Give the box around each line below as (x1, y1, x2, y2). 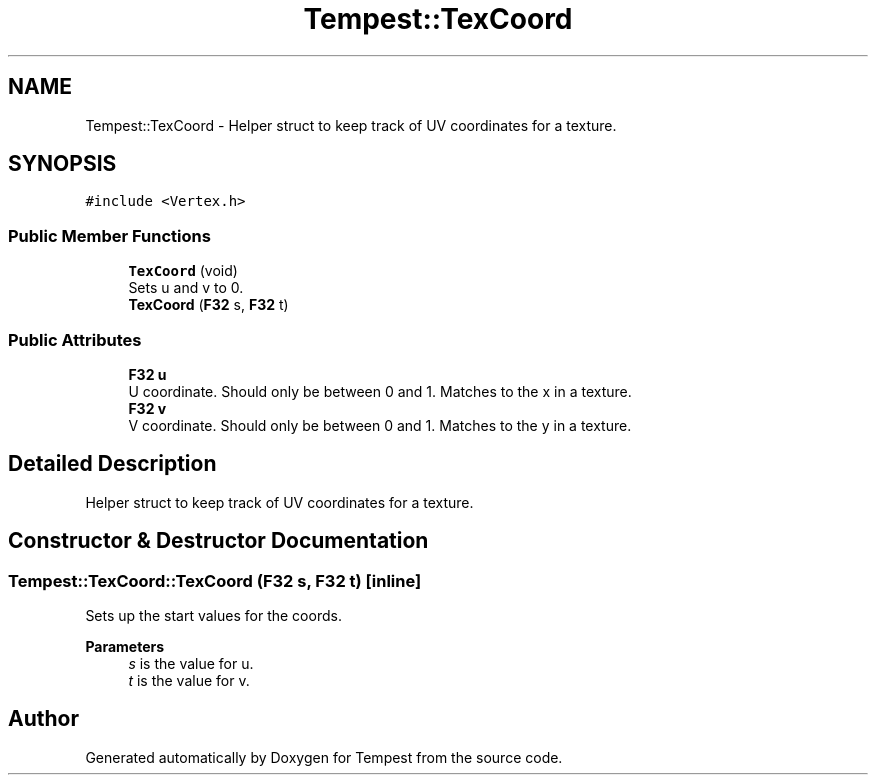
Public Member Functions (8, 225, 211, 246)
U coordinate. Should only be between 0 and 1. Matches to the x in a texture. (128, 382, 632, 400)
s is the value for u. (128, 655, 254, 672)
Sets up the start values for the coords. (85, 607, 342, 624)
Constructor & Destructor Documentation (8, 528, 429, 554)
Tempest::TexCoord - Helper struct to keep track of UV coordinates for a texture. (85, 116, 617, 134)
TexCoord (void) (128, 262, 238, 280)
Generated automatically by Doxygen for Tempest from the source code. (85, 748, 563, 766)
